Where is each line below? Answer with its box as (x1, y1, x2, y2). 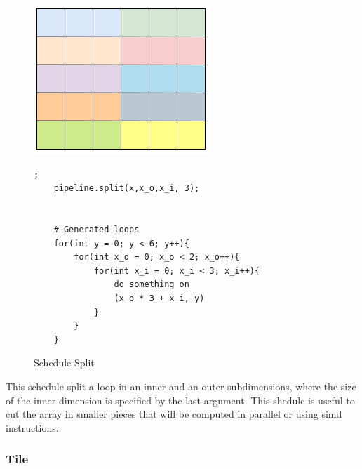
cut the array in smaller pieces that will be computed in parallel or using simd (6, 407, 342, 421)
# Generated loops (53, 224, 140, 234)
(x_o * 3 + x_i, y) (114, 293, 205, 303)
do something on (114, 279, 189, 290)
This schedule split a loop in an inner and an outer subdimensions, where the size (6, 378, 356, 393)
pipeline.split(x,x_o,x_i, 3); (53, 183, 200, 194)
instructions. (6, 420, 59, 435)
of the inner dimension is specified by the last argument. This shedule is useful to (6, 392, 355, 407)
